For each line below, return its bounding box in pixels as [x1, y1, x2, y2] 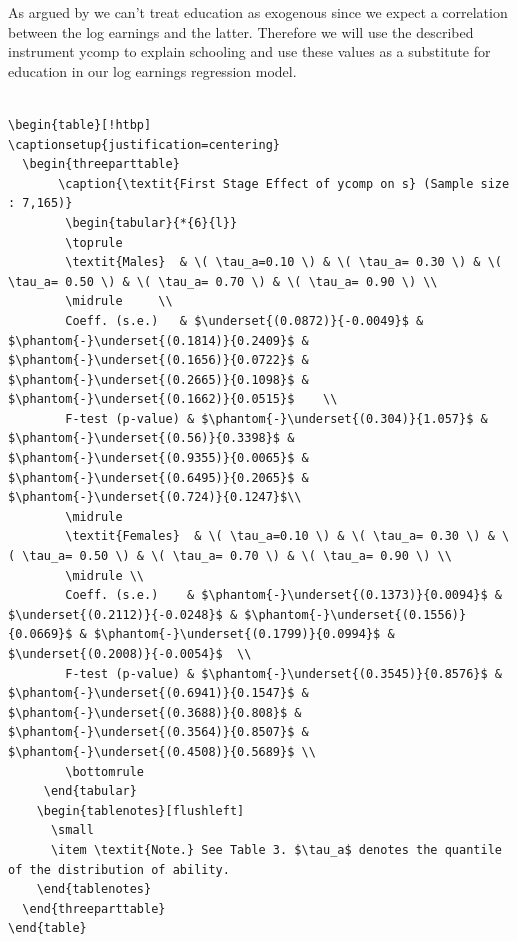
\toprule [65, 235, 123, 250]
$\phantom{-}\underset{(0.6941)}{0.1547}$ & [8, 686, 309, 701]
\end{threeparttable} [22, 901, 166, 916]
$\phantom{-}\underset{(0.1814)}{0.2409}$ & [8, 333, 309, 348]
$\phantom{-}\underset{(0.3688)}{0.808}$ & [8, 705, 302, 720]
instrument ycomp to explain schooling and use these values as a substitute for [8, 41, 491, 62]
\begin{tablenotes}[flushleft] [36, 803, 245, 818]
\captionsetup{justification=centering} [8, 137, 281, 152]
